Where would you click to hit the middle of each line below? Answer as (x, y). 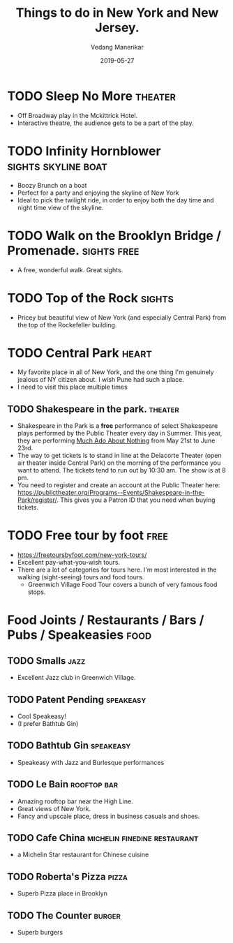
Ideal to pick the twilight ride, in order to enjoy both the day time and (115, 200)
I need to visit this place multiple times (72, 387)
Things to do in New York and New (117, 13)
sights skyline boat (58, 166)
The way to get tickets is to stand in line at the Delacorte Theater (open (119, 456)
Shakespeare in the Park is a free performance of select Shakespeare (118, 426)
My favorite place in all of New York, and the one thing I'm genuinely (115, 372)
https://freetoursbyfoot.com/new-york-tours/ (82, 555)
